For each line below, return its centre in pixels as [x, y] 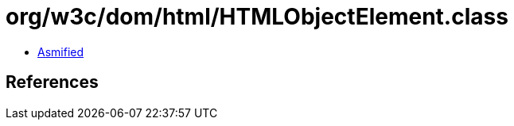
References [52, 82]
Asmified [61, 52]
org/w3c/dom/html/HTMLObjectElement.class [257, 17]
